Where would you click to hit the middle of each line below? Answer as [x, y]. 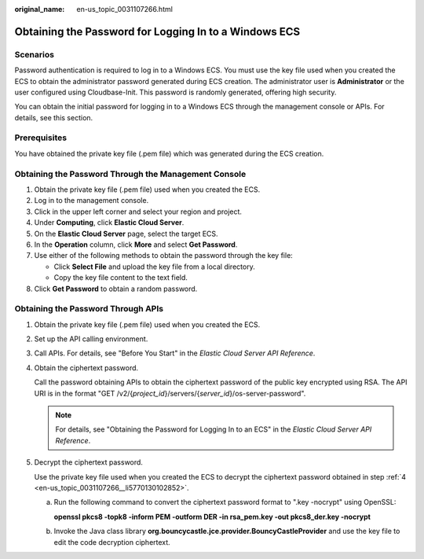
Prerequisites [40, 138]
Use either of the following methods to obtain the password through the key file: [164, 256]
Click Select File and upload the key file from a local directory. [154, 267]
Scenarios [35, 54]
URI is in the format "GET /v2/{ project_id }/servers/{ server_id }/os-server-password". [170, 393]
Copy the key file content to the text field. [121, 278]
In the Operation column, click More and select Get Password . [136, 245]
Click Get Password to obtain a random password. [116, 289]
